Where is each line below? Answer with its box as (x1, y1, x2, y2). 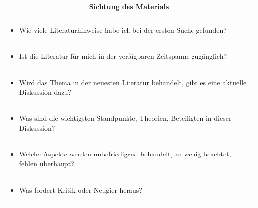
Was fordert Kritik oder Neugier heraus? (19, 184, 142, 195)
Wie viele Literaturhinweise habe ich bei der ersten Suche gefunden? (19, 24, 227, 35)
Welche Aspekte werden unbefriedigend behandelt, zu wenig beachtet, (19, 149, 231, 159)
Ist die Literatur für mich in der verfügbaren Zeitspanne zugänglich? (19, 51, 227, 61)
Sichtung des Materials (89, 1, 169, 11)
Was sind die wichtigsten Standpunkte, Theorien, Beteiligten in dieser (19, 112, 232, 123)
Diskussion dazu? (19, 87, 71, 97)
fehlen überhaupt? (19, 158, 74, 168)
